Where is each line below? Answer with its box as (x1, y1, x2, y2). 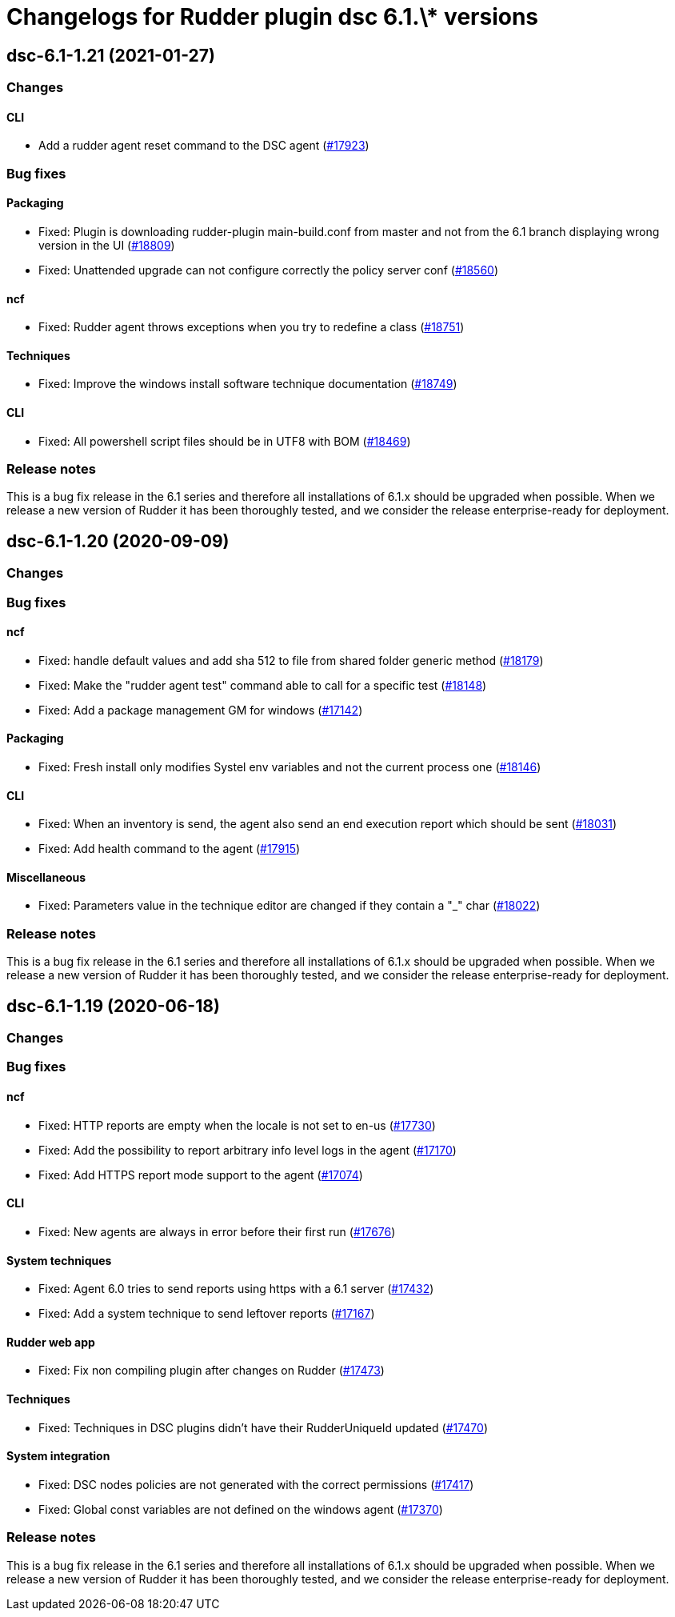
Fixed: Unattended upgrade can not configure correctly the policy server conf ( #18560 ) (38, 262, 499, 277)
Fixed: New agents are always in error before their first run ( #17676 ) (38, 1224, 396, 1239)
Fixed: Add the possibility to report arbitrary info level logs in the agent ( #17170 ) (38, 1143, 457, 1157)
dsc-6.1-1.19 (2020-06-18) (6, 995, 220, 1016)
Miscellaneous (6, 870, 86, 884)
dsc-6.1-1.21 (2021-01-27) (6, 45, 215, 66)
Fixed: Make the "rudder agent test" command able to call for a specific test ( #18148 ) (38, 678, 487, 692)
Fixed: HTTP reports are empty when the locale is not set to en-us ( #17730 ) (38, 1118, 436, 1132)
